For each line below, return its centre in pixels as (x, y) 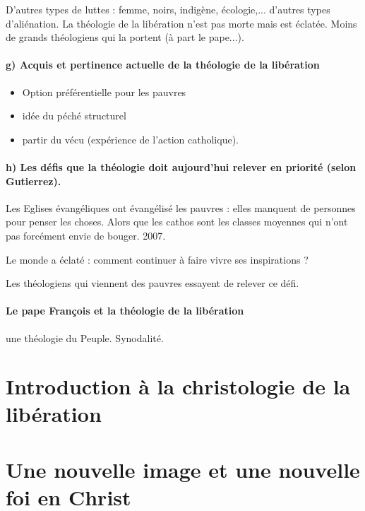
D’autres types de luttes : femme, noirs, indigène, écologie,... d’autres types (168, 9)
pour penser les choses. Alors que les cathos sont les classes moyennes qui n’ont (177, 222)
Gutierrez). (34, 181)
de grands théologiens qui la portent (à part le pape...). (125, 37)
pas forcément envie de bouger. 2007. (86, 235)
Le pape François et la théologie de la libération (125, 311)
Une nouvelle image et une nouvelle (183, 469)
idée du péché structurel (74, 116)
